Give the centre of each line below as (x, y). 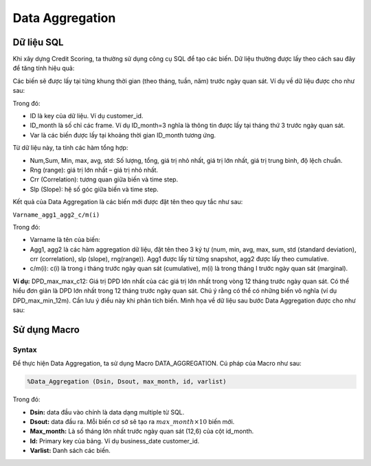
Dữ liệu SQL (38, 42)
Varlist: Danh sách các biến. (70, 451)
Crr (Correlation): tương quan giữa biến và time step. (104, 179)
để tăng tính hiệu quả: (44, 68)
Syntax (25, 349)
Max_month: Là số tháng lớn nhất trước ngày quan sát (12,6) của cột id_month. (142, 431)
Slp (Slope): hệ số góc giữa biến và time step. (94, 189)
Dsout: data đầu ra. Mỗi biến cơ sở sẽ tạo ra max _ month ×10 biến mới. (132, 421)
